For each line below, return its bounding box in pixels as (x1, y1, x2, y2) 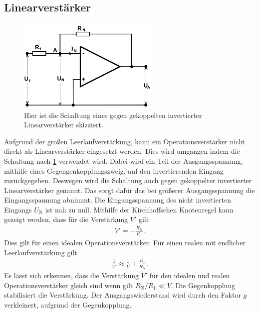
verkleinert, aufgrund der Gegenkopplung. (4, 300, 132, 310)
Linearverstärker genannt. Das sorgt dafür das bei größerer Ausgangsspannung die (4, 185, 255, 195)
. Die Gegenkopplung (171, 280, 236, 290)
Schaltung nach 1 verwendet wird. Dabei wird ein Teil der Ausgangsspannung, (4, 155, 243, 166)
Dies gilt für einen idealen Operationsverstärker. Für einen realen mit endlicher (4, 237, 246, 248)
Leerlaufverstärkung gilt (4, 247, 77, 257)
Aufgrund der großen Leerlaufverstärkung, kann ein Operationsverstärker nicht (4, 136, 245, 146)
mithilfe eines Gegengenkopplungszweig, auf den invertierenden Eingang (4, 165, 224, 176)
